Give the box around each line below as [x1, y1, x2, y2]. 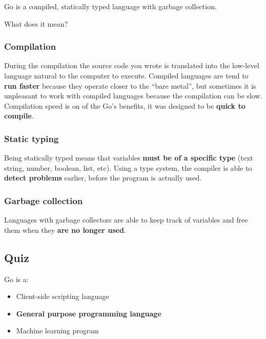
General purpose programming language [16, 308, 161, 318]
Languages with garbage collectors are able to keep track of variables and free [4, 214, 248, 225]
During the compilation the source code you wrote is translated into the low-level [4, 60, 259, 71]
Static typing [4, 132, 59, 145]
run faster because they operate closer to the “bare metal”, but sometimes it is [4, 80, 256, 91]
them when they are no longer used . [4, 224, 126, 235]
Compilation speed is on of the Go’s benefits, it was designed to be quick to [4, 100, 245, 111]
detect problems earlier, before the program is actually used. [4, 172, 202, 183]
